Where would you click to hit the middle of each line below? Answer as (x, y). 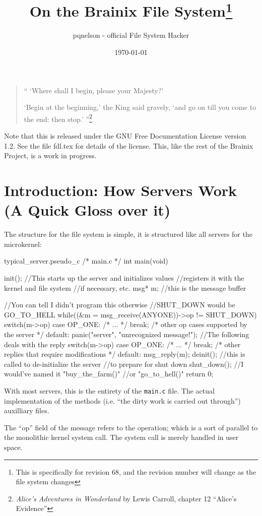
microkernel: (23, 244)
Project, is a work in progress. (50, 155)
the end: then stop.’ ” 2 (58, 118)
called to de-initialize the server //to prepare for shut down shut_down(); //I (124, 364)
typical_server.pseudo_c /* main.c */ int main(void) (86, 261)
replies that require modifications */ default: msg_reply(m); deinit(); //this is (125, 354)
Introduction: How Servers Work (121, 190)
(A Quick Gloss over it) (87, 210)
